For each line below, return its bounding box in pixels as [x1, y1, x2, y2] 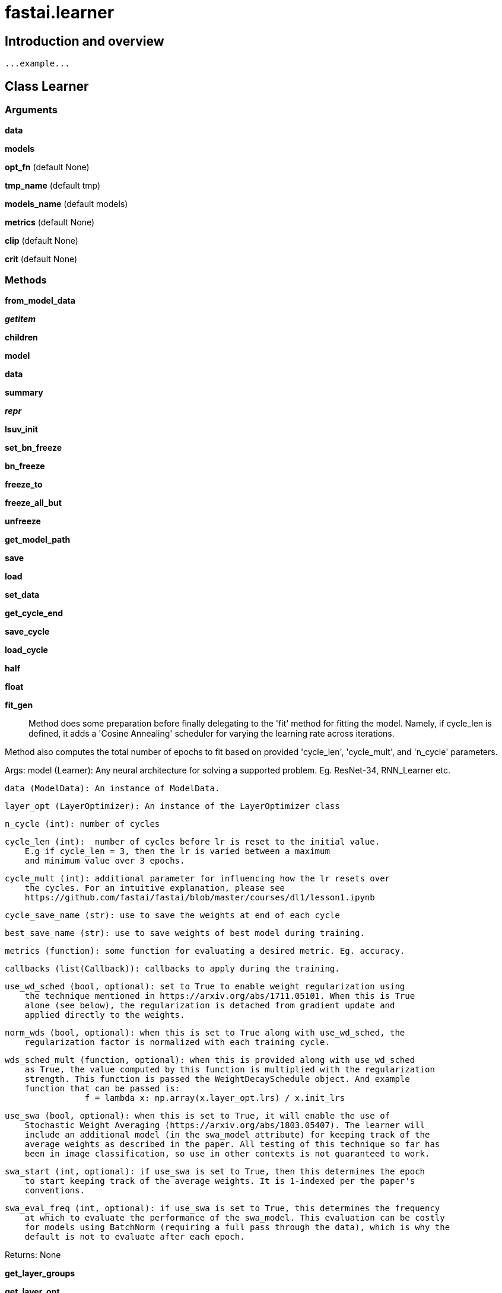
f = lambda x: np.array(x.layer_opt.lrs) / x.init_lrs [84, 1093, 345, 1103]
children [5, 332, 38, 343]
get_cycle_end [5, 608, 63, 619]
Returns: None [5, 1250, 61, 1260]
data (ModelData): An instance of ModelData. [5, 784, 220, 794]
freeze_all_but [5, 498, 62, 508]
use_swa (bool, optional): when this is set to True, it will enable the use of [5, 1111, 390, 1121]
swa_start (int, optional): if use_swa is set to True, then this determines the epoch [5, 1167, 425, 1177]
